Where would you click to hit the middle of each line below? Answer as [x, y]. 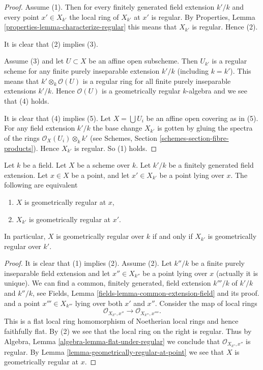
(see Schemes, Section [124, 137]
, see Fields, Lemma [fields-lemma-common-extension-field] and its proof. [146, 293]
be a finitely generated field [211, 165]
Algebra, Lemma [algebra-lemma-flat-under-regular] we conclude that [112, 341]
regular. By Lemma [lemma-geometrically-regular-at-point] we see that [114, 351]
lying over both [99, 303]
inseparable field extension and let [57, 273]
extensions [20, 91]
